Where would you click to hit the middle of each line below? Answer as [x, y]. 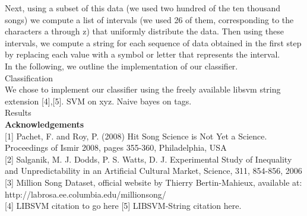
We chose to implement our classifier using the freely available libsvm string [143, 89]
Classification [29, 77]
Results [18, 112]
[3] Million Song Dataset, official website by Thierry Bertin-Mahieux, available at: [153, 182]
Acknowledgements [45, 124]
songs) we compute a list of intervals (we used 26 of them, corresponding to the [149, 19]
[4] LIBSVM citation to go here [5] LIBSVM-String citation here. [123, 206]
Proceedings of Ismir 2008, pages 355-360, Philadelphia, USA [116, 147]
